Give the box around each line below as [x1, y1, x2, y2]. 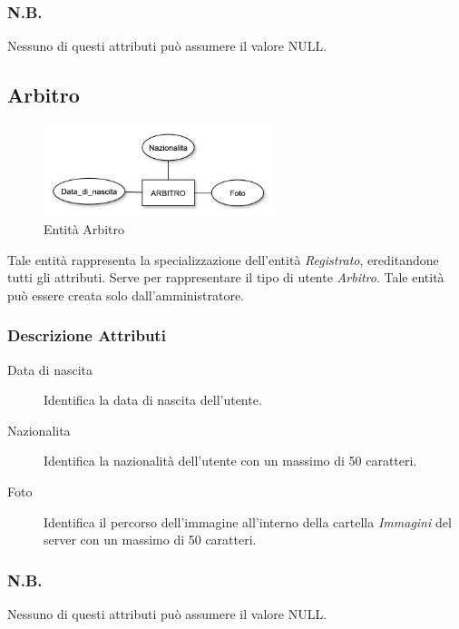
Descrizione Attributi [7, 324, 166, 347]
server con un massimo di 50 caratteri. [44, 530, 257, 549]
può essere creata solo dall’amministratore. [7, 285, 245, 304]
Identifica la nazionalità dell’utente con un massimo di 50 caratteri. [44, 451, 417, 470]
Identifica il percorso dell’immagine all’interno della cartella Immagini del [44, 512, 452, 531]
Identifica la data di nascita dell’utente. [44, 390, 262, 409]
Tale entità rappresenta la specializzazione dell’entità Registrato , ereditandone [7, 250, 439, 269]
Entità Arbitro [44, 219, 124, 238]
